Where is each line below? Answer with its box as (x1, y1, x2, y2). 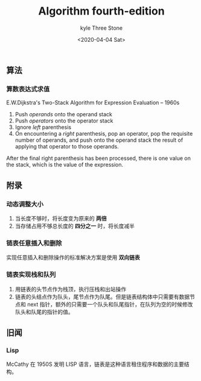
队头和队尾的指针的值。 (14, 308, 74, 316)
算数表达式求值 (6, 85, 50, 93)
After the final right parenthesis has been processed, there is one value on (6, 154, 191, 162)
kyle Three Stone (80, 24, 123, 31)
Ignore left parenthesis (14, 124, 71, 131)
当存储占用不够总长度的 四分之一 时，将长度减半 (14, 222, 135, 230)
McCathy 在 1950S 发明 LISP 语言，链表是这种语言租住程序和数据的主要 (6, 360, 185, 368)
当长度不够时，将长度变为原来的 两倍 (14, 214, 107, 222)
